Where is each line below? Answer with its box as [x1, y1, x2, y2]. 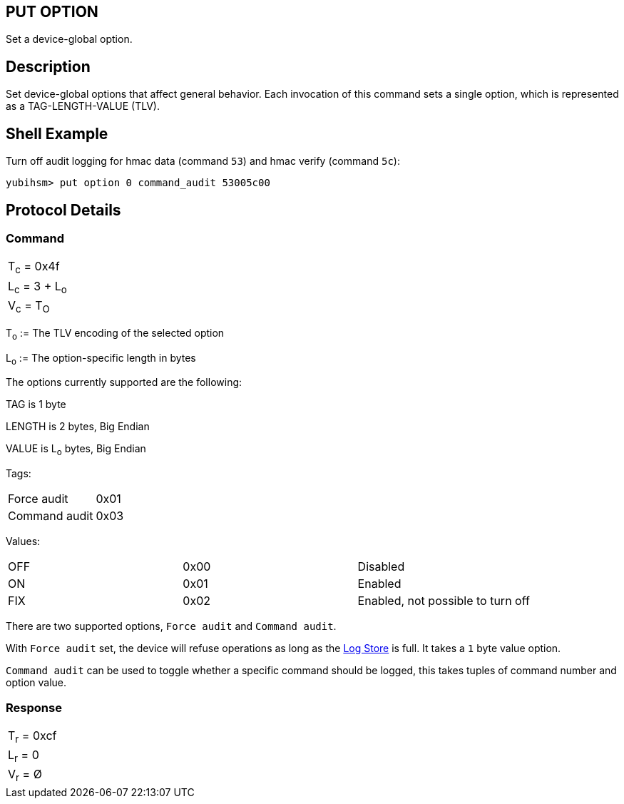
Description [6, 57, 91, 76]
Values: [6, 535, 41, 548]
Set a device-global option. [6, 33, 133, 46]
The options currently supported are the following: [6, 376, 242, 389]
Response [6, 700, 62, 715]
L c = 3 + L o [8, 278, 67, 295]
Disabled [357, 559, 405, 574]
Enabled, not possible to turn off [357, 594, 530, 609]
